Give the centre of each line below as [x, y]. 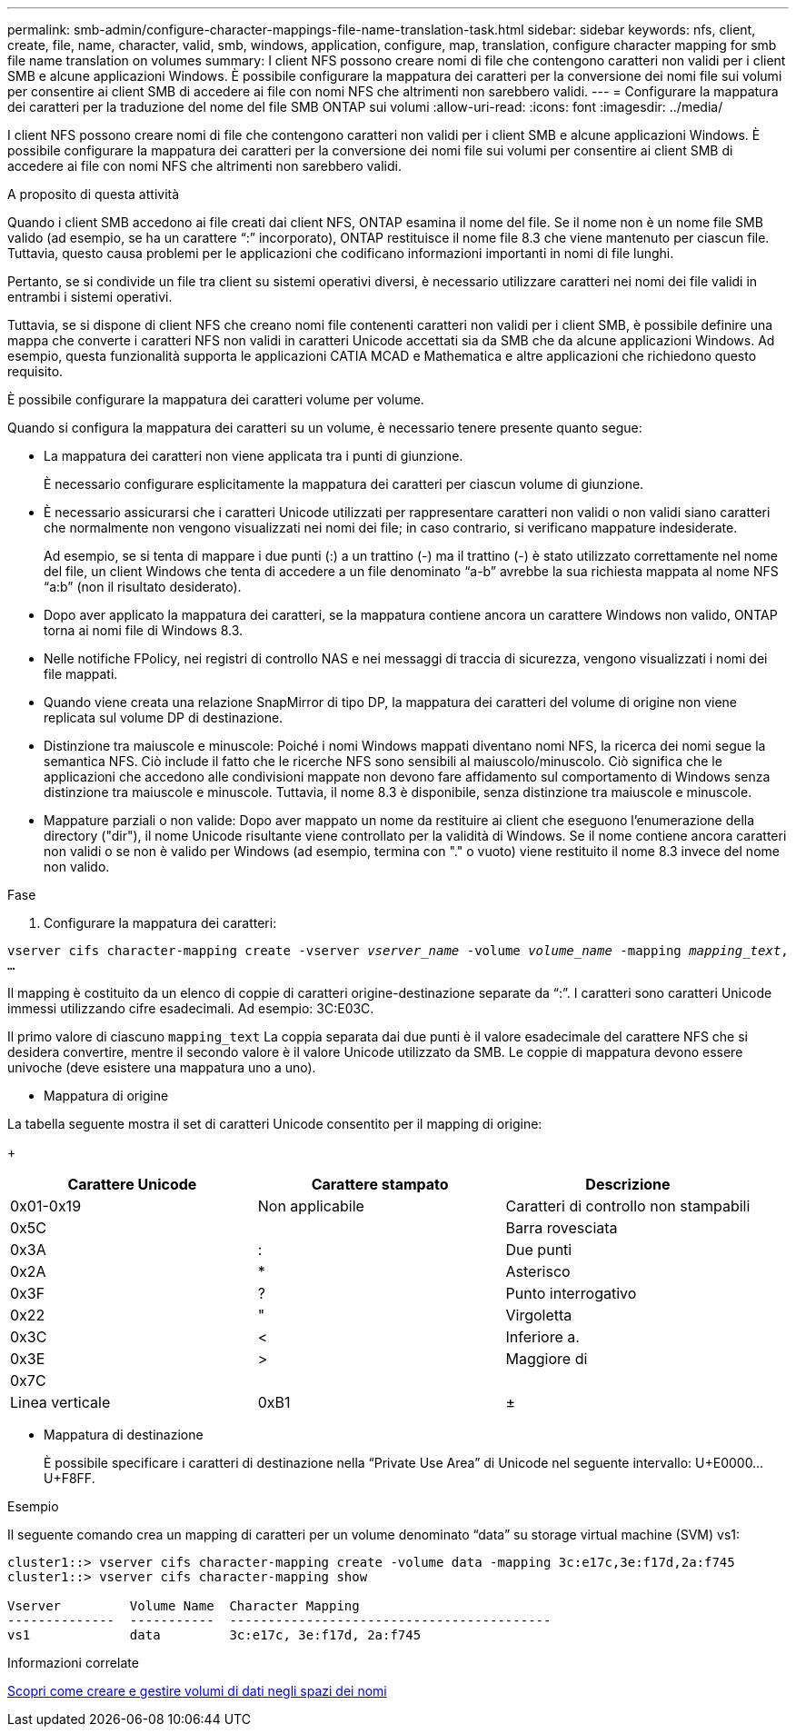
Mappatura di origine [106, 1096]
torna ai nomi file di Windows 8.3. [144, 630]
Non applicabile [311, 1206]
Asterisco [538, 1271]
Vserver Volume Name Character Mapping [184, 1606]
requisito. [35, 371]
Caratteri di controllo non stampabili [628, 1206]
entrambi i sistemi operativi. [90, 297]
